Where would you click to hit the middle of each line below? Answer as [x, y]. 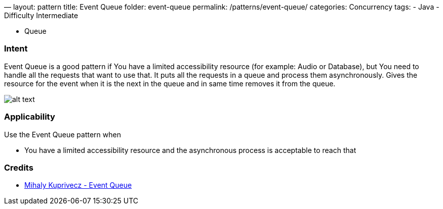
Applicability [30, 117]
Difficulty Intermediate [41, 15]
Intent [16, 49]
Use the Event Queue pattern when [63, 134]
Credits [19, 167]
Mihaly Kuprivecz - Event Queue [78, 185]
